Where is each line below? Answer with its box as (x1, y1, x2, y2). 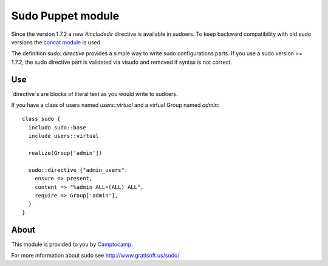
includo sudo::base (28, 124, 86, 131)
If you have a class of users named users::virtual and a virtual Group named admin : (11, 101, 220, 109)
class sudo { (22, 115, 61, 123)
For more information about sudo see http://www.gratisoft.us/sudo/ (11, 252, 180, 259)
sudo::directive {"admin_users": (28, 166, 128, 173)
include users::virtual (28, 132, 100, 140)
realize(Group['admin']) (28, 149, 103, 156)
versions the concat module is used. (11, 38, 103, 46)
